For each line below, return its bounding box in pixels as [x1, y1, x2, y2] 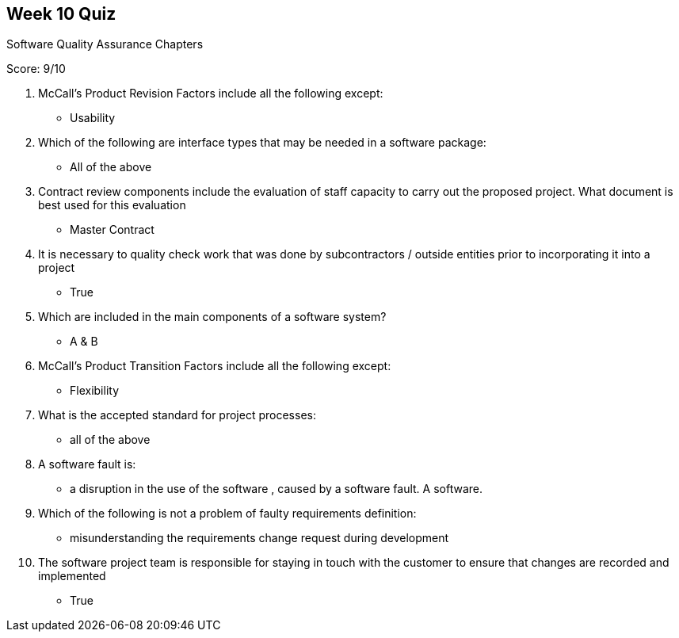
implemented [38, 569, 106, 583]
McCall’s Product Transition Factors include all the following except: [38, 359, 391, 373]
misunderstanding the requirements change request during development [70, 531, 449, 545]
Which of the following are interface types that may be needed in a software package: [38, 136, 486, 150]
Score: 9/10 [6, 62, 66, 76]
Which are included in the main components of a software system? [38, 310, 387, 324]
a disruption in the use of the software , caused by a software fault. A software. [70, 482, 483, 496]
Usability [70, 111, 116, 125]
